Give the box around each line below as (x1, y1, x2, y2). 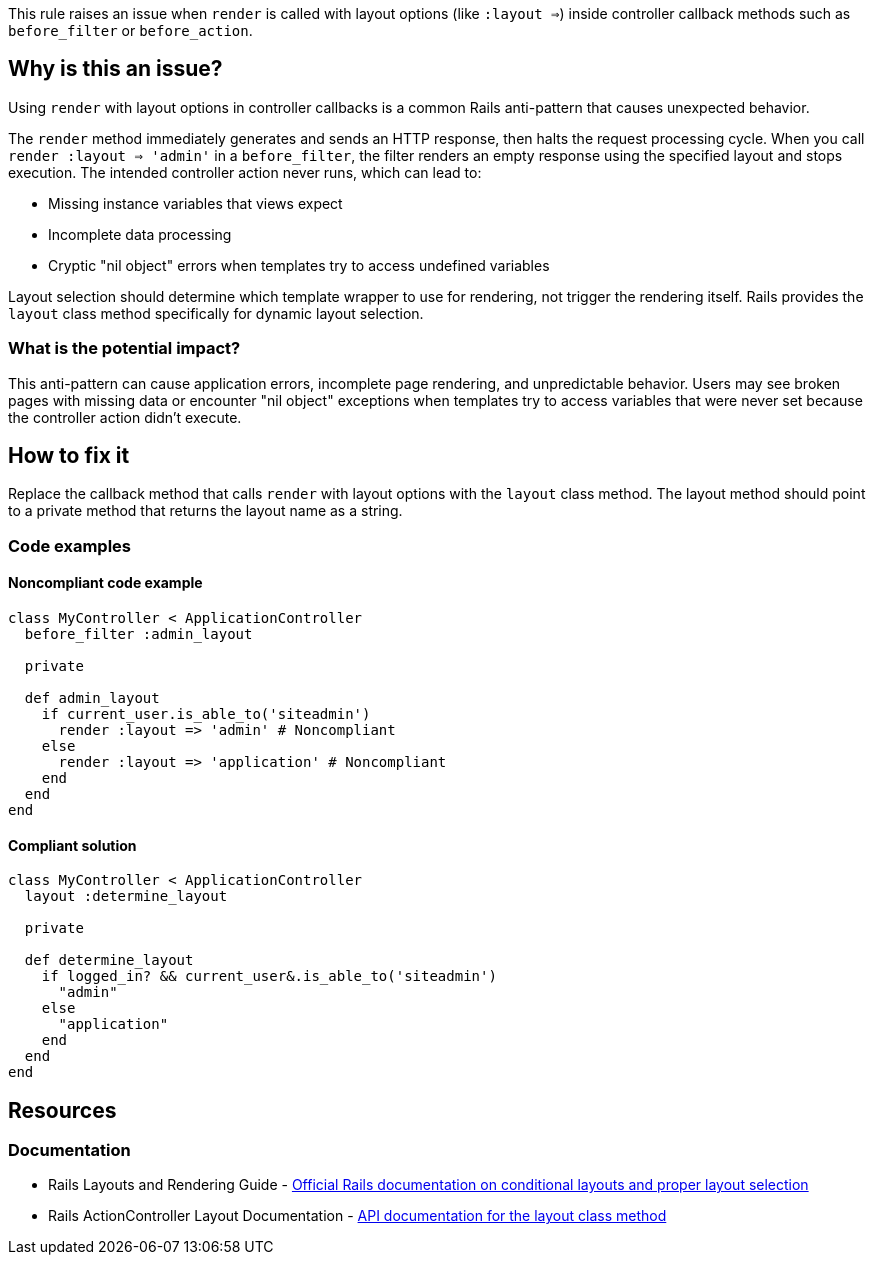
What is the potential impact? (8, 338, 241, 359)
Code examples (8, 535, 132, 556)
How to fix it (8, 443, 130, 469)
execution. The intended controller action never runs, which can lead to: (8, 163, 482, 181)
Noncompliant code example (8, 574, 203, 592)
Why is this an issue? (8, 56, 223, 82)
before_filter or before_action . (8, 22, 253, 39)
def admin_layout (24, 690, 160, 707)
